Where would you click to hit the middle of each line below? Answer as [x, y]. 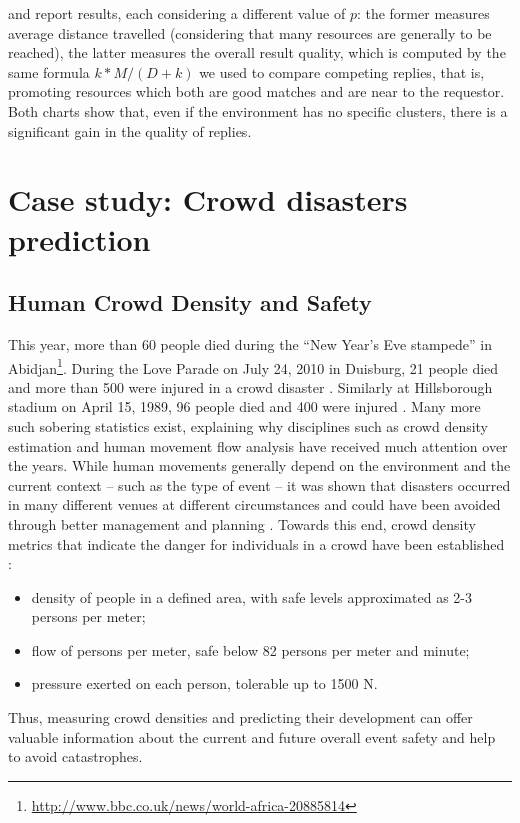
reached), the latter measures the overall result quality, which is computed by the [257, 52]
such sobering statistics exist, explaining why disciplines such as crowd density [248, 425]
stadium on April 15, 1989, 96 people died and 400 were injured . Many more [244, 406]
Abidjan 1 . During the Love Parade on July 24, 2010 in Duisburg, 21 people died [253, 366]
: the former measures [423, 13]
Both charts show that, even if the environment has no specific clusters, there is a [258, 110]
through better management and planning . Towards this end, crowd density [242, 523]
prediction [79, 238]
